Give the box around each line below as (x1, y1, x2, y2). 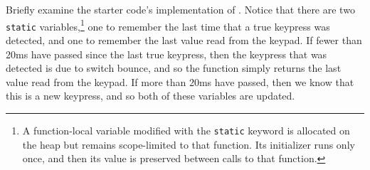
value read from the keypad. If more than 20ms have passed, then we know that (6, 74, 354, 89)
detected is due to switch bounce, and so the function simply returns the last (6, 60, 342, 75)
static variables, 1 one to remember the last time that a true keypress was (6, 16, 330, 33)
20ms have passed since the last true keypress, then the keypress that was (6, 46, 327, 61)
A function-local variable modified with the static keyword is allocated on (22, 122, 350, 137)
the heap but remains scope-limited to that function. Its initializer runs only (22, 137, 355, 152)
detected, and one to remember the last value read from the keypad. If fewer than (6, 32, 362, 47)
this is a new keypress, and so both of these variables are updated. (6, 88, 295, 103)
